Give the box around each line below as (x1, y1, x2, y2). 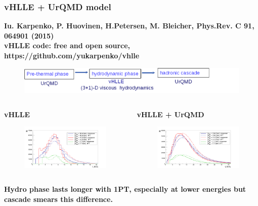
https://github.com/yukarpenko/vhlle (4, 50, 140, 60)
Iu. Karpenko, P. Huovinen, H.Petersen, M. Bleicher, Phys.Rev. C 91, (4, 20, 254, 31)
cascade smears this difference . (4, 193, 113, 204)
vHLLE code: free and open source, (4, 40, 131, 51)
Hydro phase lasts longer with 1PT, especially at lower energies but (4, 184, 246, 194)
